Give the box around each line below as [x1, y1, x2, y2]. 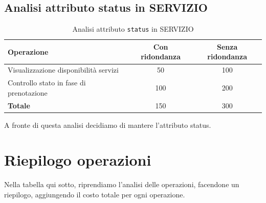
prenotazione [8, 87, 48, 98]
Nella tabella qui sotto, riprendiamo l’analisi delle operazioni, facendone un [4, 179, 239, 190]
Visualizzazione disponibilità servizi [8, 64, 119, 75]
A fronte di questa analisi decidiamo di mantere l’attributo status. [4, 119, 211, 130]
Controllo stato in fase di [8, 77, 86, 88]
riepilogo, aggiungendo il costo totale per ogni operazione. [4, 189, 185, 199]
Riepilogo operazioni [4, 149, 151, 170]
